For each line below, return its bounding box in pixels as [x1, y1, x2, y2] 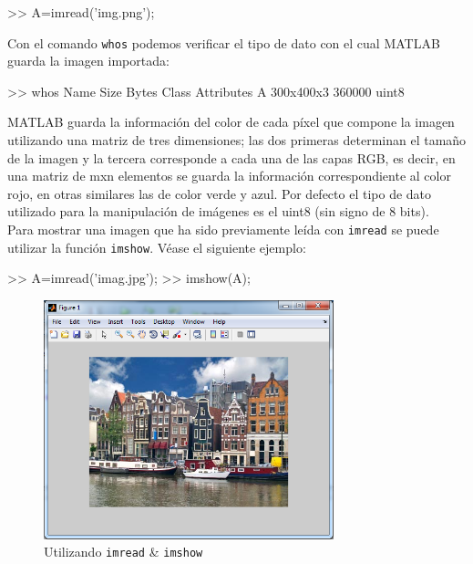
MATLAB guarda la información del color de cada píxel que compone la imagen [7, 112, 455, 131]
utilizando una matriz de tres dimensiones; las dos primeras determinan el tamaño [7, 131, 467, 150]
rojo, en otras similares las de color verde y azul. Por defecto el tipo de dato [7, 183, 432, 203]
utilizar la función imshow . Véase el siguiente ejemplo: [7, 237, 306, 256]
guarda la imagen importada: [7, 51, 170, 70]
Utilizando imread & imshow [44, 542, 203, 561]
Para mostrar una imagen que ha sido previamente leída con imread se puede [7, 220, 439, 238]
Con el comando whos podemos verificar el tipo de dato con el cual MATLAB [7, 33, 440, 52]
